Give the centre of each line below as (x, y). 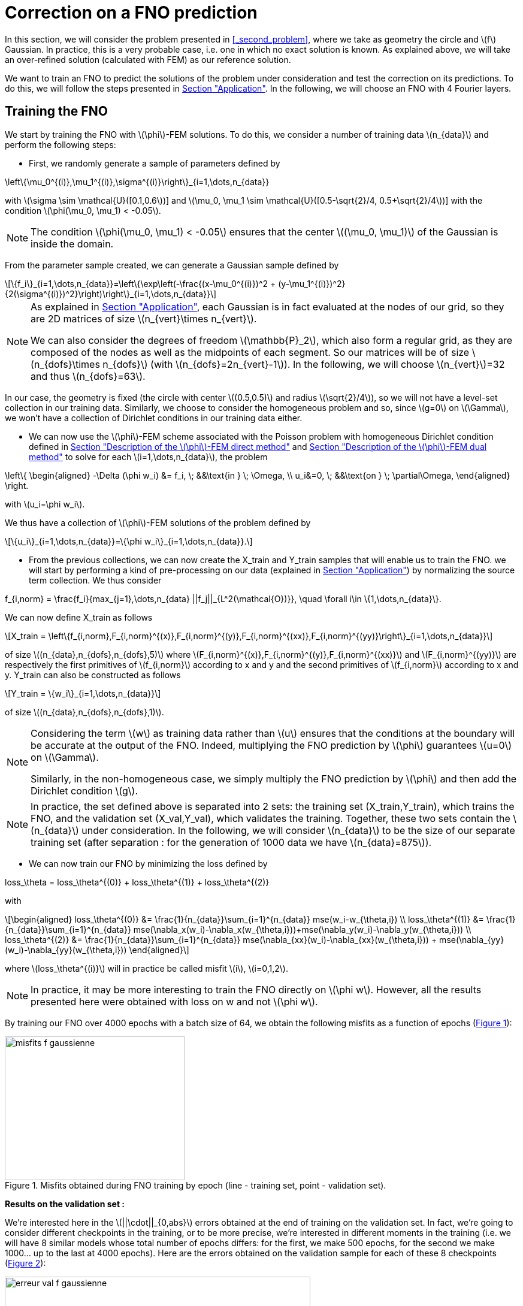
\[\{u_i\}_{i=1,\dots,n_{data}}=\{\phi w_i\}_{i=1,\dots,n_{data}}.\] (129, 541)
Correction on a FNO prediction (131, 13)
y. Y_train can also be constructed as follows (93, 675)
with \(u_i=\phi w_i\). (45, 504)
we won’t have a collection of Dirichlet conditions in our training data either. (154, 418)
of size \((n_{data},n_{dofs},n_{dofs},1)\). (84, 712)
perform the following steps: (61, 144)
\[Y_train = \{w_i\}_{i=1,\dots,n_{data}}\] (83, 693)
